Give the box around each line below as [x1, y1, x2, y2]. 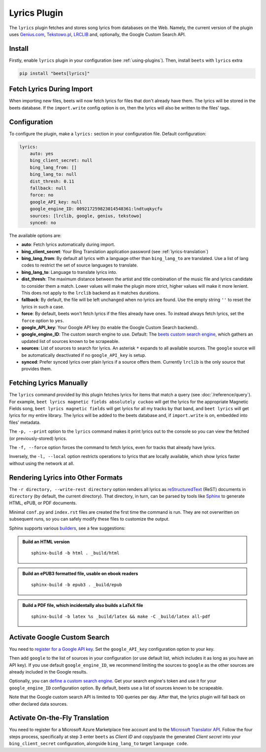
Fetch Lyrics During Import [9, 85, 93, 93]
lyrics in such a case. [21, 303, 65, 309]
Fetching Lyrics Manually [9, 379, 88, 387]
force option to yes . [21, 317, 64, 323]
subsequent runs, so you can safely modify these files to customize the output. [9, 516, 170, 522]
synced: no [30, 220, 56, 226]
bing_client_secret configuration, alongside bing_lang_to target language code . [9, 741, 188, 747]
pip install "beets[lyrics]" [19, 71, 90, 76]
